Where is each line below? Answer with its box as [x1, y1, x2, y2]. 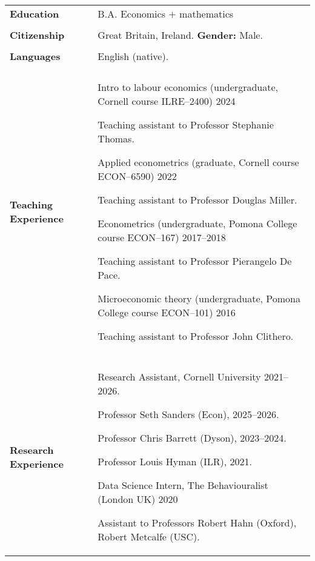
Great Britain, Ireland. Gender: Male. [98, 28, 263, 42]
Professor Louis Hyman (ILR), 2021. [98, 454, 252, 468]
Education [10, 7, 59, 21]
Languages [10, 49, 61, 63]
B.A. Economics [98, 7, 165, 21]
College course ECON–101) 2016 [98, 305, 236, 319]
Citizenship [10, 28, 65, 42]
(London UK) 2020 [98, 492, 178, 506]
